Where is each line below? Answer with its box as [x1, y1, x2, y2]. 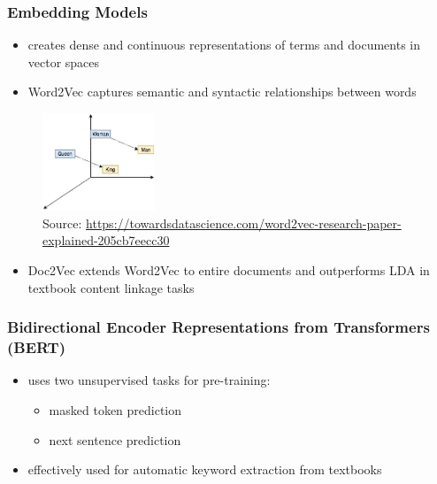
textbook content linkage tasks [27, 278, 195, 296]
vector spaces [27, 52, 100, 71]
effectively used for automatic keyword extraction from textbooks [27, 460, 382, 479]
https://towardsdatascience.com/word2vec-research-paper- [86, 213, 402, 232]
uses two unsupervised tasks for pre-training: [27, 371, 271, 389]
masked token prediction [49, 400, 182, 419]
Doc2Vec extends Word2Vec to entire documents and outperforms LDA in [27, 261, 430, 279]
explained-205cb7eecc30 [42, 231, 170, 250]
